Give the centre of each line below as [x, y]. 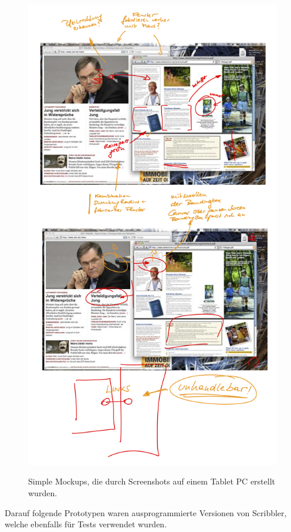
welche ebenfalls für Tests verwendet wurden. [86, 524]
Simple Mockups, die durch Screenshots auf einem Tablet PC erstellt [152, 481]
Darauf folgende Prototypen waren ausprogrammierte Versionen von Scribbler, [146, 512]
